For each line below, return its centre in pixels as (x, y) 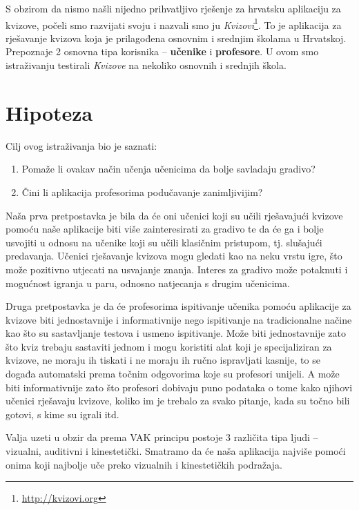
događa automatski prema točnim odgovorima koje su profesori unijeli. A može (173, 374)
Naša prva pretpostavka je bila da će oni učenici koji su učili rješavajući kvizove (174, 215)
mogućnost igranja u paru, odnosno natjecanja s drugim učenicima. (148, 283)
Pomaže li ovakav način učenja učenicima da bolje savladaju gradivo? (168, 169)
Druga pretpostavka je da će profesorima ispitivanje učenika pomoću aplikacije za (178, 306)
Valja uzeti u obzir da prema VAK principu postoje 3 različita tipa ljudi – (162, 437)
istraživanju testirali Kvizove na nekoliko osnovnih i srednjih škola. (146, 65)
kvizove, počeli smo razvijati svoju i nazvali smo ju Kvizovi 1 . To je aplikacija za (174, 23)
